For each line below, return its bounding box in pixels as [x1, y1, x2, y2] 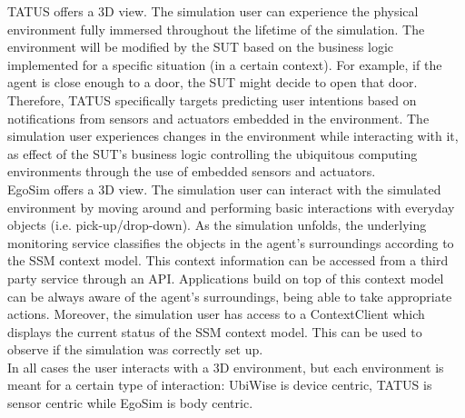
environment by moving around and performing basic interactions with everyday [7, 197, 455, 216]
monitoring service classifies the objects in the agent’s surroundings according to [7, 233, 454, 252]
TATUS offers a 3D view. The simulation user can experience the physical [7, 2, 419, 20]
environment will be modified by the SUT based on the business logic [7, 37, 394, 56]
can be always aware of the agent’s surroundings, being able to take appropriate [7, 286, 452, 305]
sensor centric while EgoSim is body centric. [7, 393, 253, 413]
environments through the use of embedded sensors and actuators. [7, 162, 376, 181]
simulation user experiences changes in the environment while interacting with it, [7, 126, 459, 145]
